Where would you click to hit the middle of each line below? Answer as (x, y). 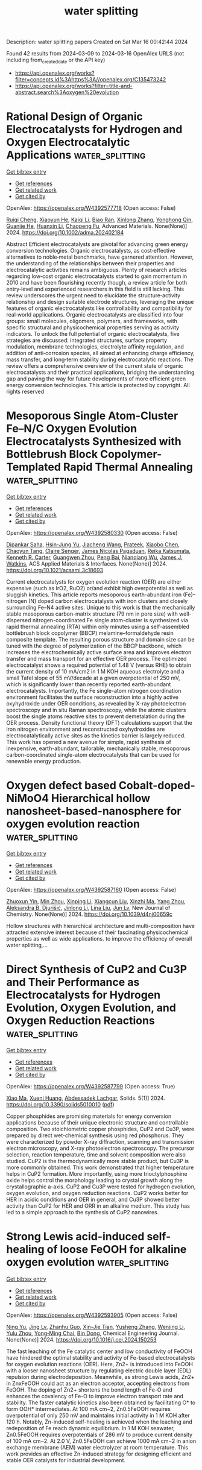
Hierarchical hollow (101, 799)
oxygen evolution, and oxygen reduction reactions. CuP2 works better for (97, 1193)
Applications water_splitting (76, 155)
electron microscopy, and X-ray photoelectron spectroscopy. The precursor (100, 1148)
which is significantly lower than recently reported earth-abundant (89, 684)
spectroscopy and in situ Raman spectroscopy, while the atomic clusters (96, 710)
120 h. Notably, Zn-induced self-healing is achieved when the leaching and (99, 1422)
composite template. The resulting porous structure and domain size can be (100, 639)
